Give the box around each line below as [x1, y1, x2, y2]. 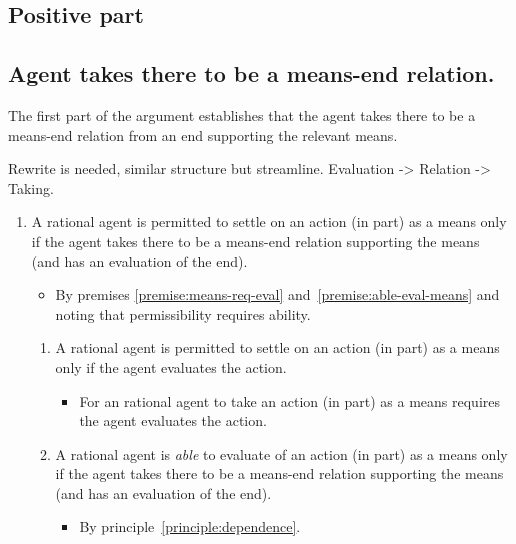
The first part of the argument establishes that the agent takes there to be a [8, 104, 476, 125]
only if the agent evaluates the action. [55, 356, 287, 377]
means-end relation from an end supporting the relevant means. [8, 124, 398, 145]
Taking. [8, 177, 54, 198]
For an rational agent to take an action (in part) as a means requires [79, 390, 501, 411]
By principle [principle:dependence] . [79, 516, 301, 537]
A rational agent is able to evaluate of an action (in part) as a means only [55, 443, 508, 464]
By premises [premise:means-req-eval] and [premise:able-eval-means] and [55, 284, 500, 305]
